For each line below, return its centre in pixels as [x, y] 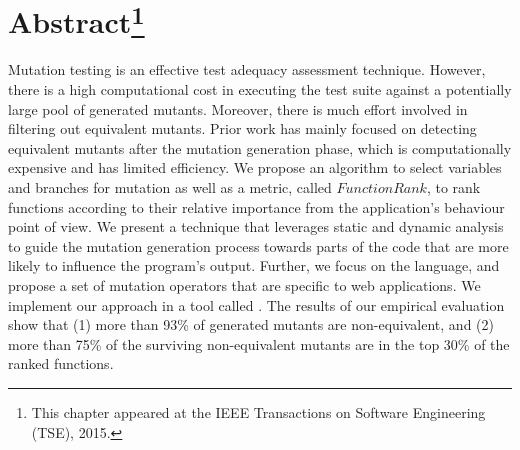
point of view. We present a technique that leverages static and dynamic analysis [256, 226]
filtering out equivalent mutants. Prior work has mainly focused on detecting [242, 128]
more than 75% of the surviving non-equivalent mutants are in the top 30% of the [259, 343]
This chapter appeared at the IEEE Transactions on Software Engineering [258, 411]
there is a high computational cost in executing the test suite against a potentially [260, 89]
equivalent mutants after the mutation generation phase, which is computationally [260, 147]
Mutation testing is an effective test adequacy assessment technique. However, [247, 69]
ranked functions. [61, 363]
